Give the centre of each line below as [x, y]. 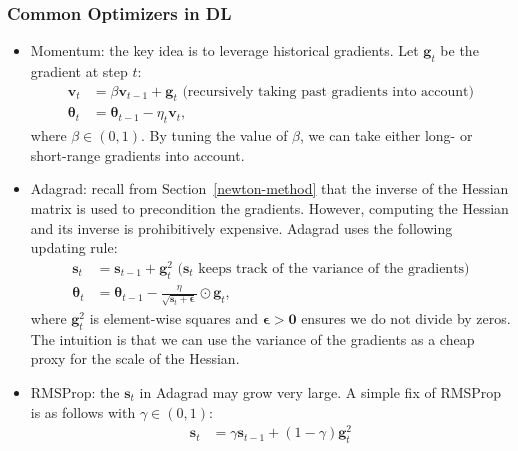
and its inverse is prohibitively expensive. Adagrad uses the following [241, 227]
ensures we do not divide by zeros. [406, 318]
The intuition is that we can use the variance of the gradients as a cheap [252, 338]
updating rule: [74, 247]
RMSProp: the [75, 392]
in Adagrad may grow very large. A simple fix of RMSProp [320, 392]
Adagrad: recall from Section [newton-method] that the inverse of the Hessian [269, 188]
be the [459, 50]
